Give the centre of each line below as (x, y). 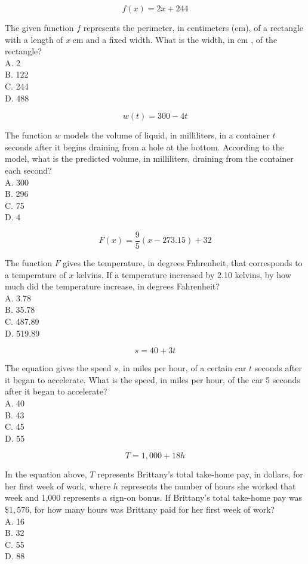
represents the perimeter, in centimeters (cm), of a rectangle (193, 27)
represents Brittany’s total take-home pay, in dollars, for (200, 474)
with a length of (34, 39)
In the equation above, (46, 474)
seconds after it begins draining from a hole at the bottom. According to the (144, 147)
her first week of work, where (58, 486)
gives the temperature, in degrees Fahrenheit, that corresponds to (183, 262)
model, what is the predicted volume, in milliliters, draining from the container (149, 158)
